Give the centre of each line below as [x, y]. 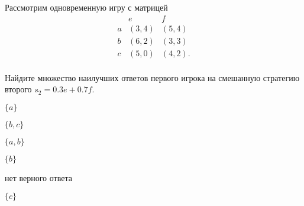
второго [18, 89]
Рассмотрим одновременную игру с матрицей [86, 7]
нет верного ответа [38, 177]
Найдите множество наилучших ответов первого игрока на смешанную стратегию [152, 77]
